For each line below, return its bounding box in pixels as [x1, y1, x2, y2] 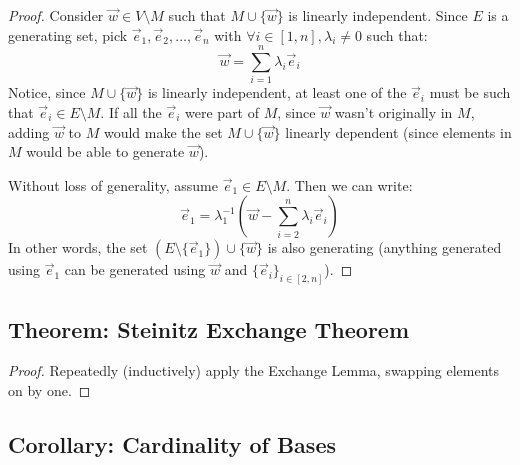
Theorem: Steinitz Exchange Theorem [8, 313, 410, 344]
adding [8, 121, 50, 142]
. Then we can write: [286, 174, 413, 195]
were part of [185, 101, 260, 122]
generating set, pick [8, 24, 128, 45]
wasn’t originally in [334, 101, 453, 122]
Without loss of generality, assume [8, 174, 218, 195]
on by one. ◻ [8, 379, 91, 400]
